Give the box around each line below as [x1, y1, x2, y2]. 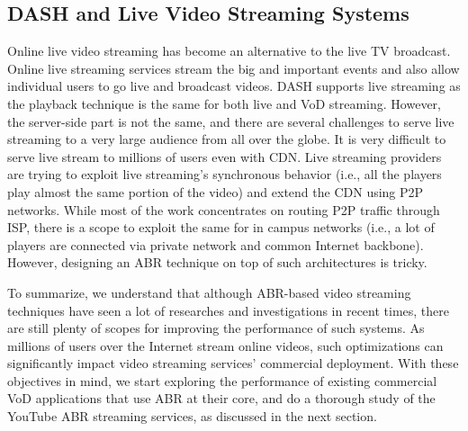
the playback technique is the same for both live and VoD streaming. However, [7, 94, 441, 112]
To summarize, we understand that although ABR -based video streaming [7, 283, 411, 301]
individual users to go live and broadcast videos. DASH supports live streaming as [7, 76, 461, 95]
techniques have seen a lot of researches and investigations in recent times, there [7, 301, 450, 319]
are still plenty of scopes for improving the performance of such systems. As [7, 319, 425, 337]
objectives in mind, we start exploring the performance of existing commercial [7, 371, 437, 390]
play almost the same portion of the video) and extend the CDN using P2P [7, 182, 424, 201]
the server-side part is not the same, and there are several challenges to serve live [7, 112, 454, 130]
